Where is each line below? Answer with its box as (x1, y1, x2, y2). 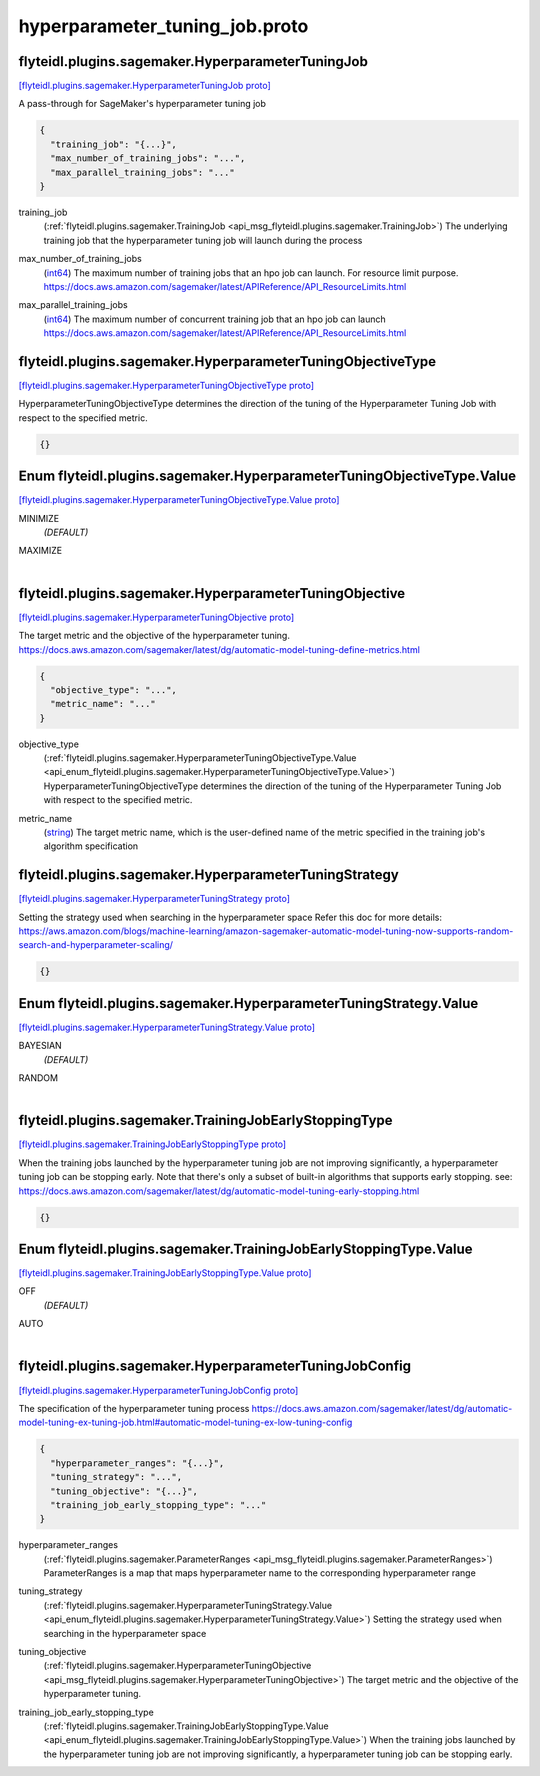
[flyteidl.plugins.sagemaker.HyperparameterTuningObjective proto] (18, 611, 295, 623)
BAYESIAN (18, 1040, 62, 1052)
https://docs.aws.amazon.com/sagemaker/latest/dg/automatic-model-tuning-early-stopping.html (18, 1185, 420, 1197)
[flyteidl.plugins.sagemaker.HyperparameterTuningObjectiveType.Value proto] (18, 494, 340, 506)
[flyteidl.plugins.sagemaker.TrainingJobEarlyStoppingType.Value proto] (18, 1267, 312, 1279)
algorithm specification (43, 840, 139, 852)
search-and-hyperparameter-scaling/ (18, 939, 174, 951)
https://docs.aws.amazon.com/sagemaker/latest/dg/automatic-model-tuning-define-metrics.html (18, 643, 420, 655)
